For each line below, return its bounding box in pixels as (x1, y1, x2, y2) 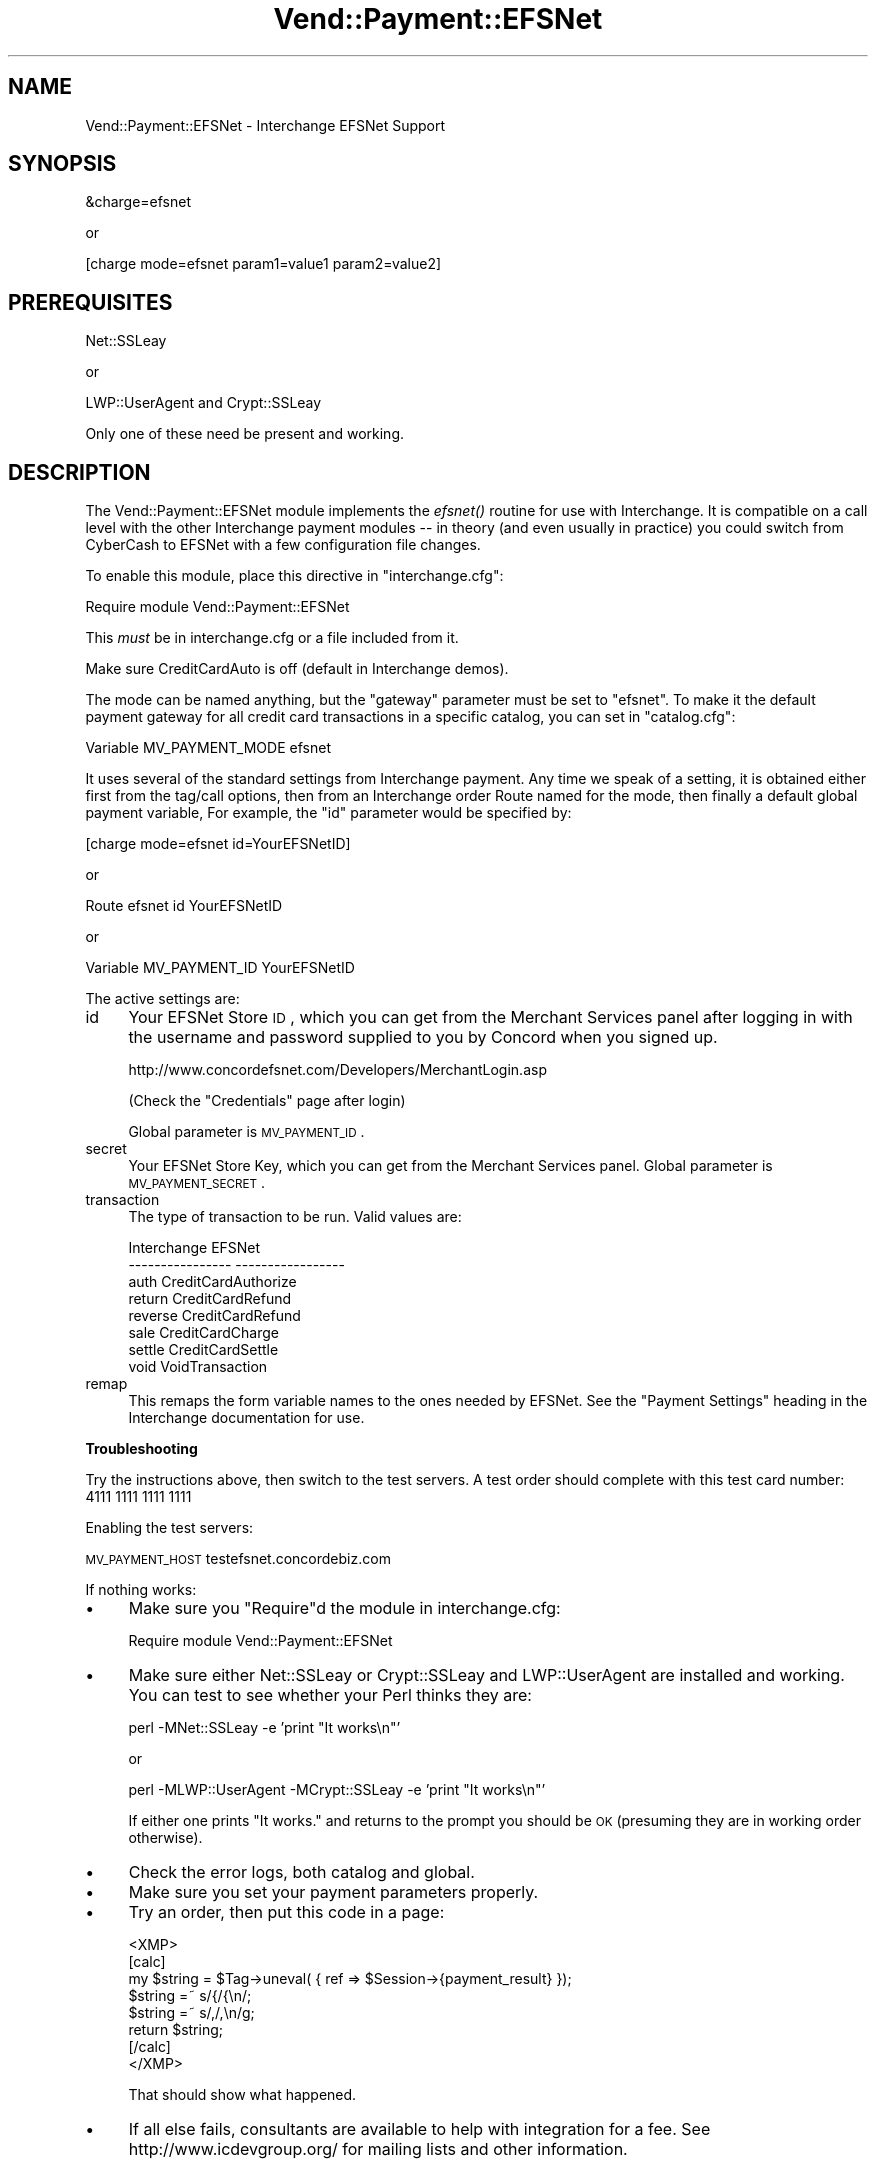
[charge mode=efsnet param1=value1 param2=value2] (85, 255, 442, 273)
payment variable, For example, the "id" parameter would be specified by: (85, 804, 572, 822)
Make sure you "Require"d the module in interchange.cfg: (128, 1598, 561, 1619)
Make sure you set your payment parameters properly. (128, 1882, 539, 1903)
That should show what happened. (128, 2086, 357, 2104)
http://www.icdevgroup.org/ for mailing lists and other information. (128, 2139, 628, 2160)
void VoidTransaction (128, 1358, 268, 1376)
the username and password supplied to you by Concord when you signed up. (128, 1027, 718, 1048)
